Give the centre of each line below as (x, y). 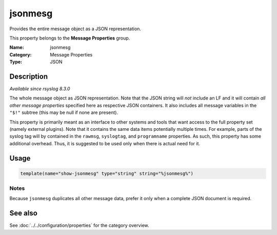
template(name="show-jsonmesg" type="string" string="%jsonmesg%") (107, 173)
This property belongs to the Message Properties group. (70, 38)
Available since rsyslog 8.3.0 (40, 89)
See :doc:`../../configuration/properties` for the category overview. (79, 225)
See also (24, 213)
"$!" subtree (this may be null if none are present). (64, 112)
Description (29, 76)
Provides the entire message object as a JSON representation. (75, 29)
